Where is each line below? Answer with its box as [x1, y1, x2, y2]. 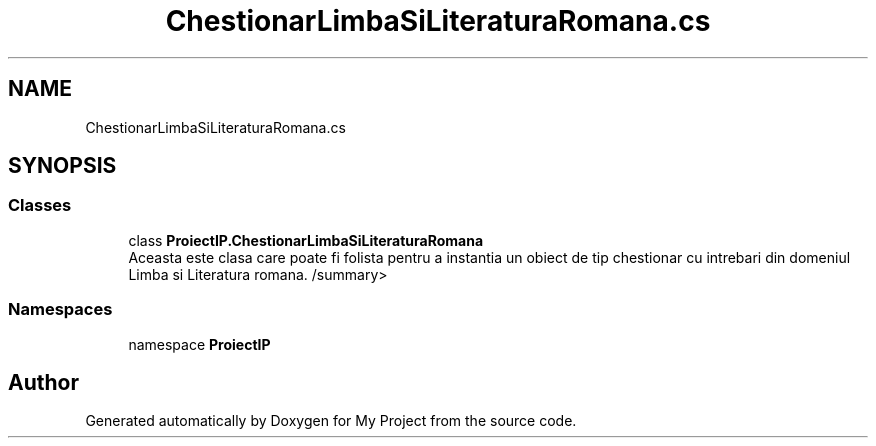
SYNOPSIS [8, 153, 117, 179]
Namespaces [8, 299, 113, 320]
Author [8, 369, 79, 395]
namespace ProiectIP [128, 335, 271, 353]
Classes [8, 195, 72, 216]
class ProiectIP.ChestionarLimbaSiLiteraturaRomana [128, 231, 484, 249]
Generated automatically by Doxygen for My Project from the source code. [85, 412, 577, 430]
